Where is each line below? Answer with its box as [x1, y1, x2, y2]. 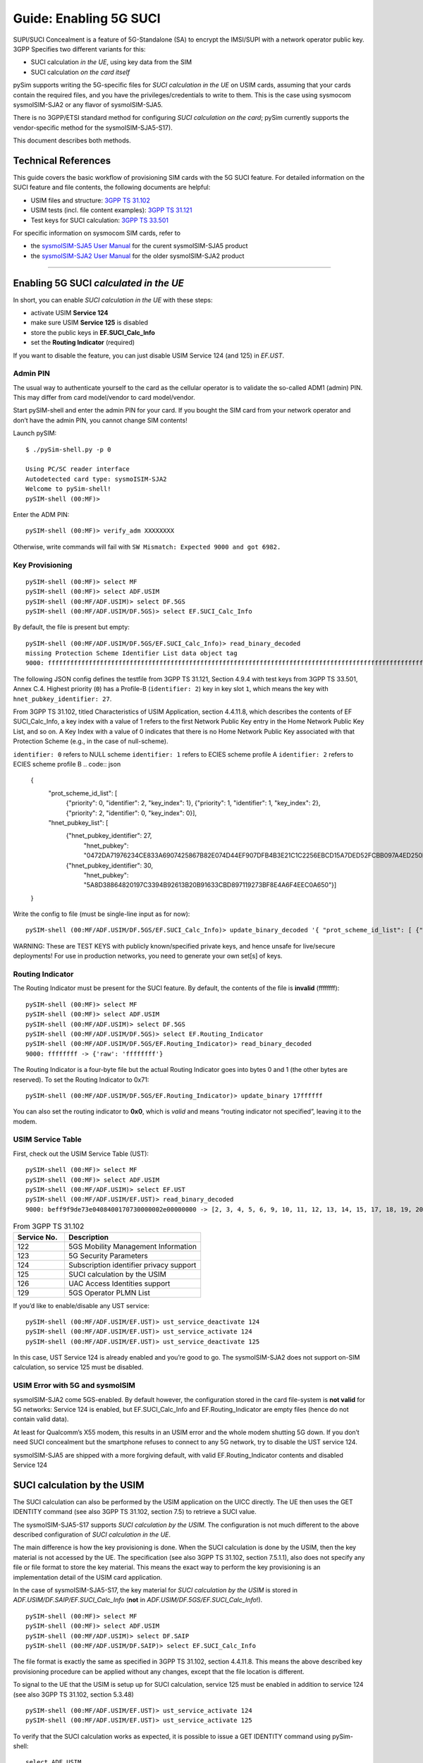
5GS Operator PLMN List [68, 1288, 151, 1298]
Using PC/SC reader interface [25, 465, 130, 473]
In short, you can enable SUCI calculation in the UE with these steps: [13, 295, 213, 304]
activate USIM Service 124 [30, 309, 109, 317]
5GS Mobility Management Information [68, 1241, 197, 1251]
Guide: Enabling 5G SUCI [13, 11, 161, 26]
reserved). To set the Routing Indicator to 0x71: [13, 1075, 149, 1084]
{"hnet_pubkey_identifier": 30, [66, 861, 153, 870]
